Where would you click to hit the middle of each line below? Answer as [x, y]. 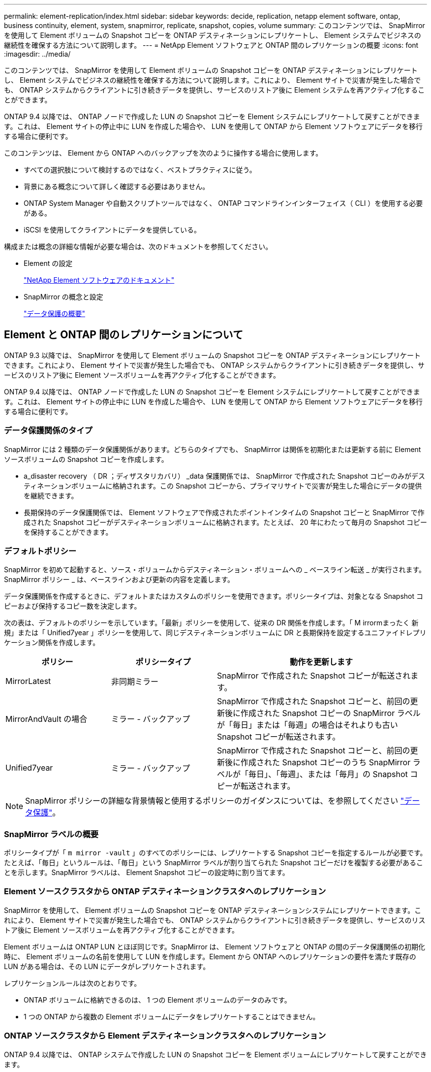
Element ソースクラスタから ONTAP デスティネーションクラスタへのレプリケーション [165, 892]
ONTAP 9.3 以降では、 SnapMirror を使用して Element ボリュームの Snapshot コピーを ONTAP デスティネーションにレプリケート [212, 355]
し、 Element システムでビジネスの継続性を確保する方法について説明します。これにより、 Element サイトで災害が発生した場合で [213, 80]
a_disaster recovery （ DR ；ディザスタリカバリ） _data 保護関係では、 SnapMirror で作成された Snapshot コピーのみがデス [225, 476]
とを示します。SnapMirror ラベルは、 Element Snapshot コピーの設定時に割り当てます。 [147, 873]
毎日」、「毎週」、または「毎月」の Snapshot [328, 774]
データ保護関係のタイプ [48, 431]
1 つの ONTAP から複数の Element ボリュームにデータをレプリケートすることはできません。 [172, 1016]
